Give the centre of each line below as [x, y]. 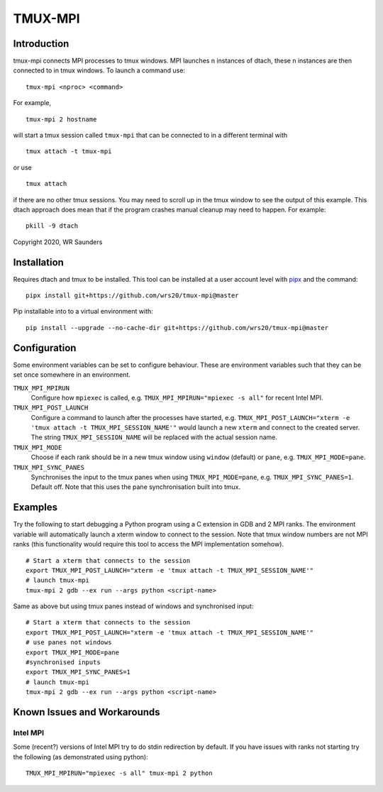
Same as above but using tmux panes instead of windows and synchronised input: [133, 606]
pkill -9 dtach [52, 226]
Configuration [45, 348]
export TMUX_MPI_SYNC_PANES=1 [78, 672]
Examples [35, 507]
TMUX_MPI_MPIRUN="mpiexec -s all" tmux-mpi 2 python [119, 773]
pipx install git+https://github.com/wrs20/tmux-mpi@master [132, 296]
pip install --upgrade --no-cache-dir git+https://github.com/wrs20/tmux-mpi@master [177, 328]
